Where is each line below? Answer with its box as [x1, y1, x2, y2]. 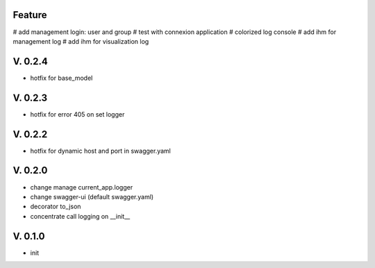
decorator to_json [30, 202, 81, 211]
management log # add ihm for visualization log [12, 37, 149, 45]
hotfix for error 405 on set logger [30, 110, 125, 118]
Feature [12, 9, 47, 21]
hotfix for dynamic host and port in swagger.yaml [30, 146, 172, 155]
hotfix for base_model [30, 74, 93, 82]
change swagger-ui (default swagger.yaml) [30, 192, 154, 201]
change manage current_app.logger [30, 183, 133, 191]
